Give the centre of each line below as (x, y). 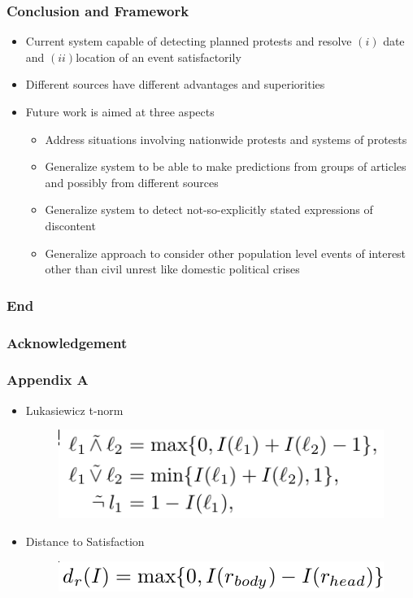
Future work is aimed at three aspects (120, 111)
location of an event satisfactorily (159, 57)
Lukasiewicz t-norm (74, 410)
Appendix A (48, 380)
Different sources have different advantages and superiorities (175, 84)
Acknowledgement (67, 342)
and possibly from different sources (132, 182)
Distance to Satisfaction (85, 541)
